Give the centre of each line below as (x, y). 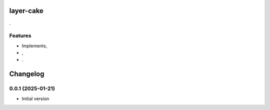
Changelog (27, 74)
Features (20, 36)
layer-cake (26, 11)
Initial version (35, 98)
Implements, (34, 45)
